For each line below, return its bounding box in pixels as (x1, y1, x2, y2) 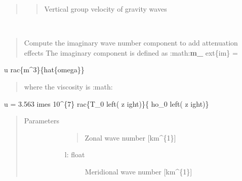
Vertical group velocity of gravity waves (44, 4, 167, 14)
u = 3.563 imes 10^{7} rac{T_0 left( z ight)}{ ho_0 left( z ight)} (4, 98, 209, 109)
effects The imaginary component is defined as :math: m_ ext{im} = (24, 47, 238, 58)
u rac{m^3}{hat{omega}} (4, 64, 85, 75)
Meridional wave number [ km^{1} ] (85, 166, 192, 176)
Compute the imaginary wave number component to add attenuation (24, 37, 238, 48)
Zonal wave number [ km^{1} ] (85, 132, 176, 143)
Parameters (24, 115, 59, 126)
